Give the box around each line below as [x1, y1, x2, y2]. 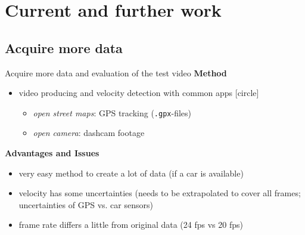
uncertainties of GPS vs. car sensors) [18, 198, 153, 211]
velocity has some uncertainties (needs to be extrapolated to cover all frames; [18, 187, 301, 199]
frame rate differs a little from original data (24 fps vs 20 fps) [18, 218, 243, 231]
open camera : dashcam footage [33, 126, 145, 139]
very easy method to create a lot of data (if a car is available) [18, 166, 244, 179]
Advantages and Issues [5, 147, 99, 159]
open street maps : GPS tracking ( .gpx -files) [33, 106, 192, 119]
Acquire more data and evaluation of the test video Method [5, 66, 227, 79]
